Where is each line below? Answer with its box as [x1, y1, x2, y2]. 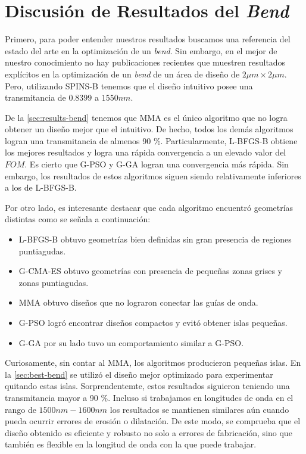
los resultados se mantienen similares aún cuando [110, 403, 289, 415]
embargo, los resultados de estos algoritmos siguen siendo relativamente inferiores [5, 169, 301, 182]
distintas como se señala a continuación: [5, 213, 151, 225]
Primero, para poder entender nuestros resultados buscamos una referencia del [5, 33, 291, 45]
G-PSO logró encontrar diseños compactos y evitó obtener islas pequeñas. [18, 316, 288, 328]
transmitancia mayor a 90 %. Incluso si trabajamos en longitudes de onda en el [5, 391, 293, 403]
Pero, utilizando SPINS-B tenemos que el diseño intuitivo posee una [5, 79, 253, 92]
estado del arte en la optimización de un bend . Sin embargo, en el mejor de [5, 44, 277, 57]
